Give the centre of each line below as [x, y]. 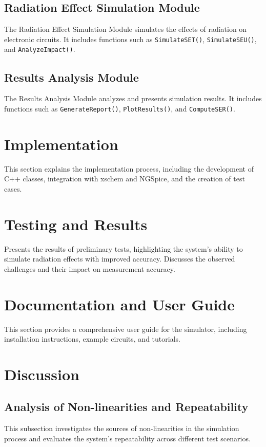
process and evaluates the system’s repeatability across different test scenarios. [127, 438]
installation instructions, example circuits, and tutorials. [92, 339]
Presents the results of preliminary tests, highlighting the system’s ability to [124, 248]
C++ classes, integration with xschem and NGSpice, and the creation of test [125, 179]
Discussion [42, 374]
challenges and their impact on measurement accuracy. [90, 268]
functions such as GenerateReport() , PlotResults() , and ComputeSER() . [120, 108]
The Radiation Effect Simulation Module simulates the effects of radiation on [126, 29]
